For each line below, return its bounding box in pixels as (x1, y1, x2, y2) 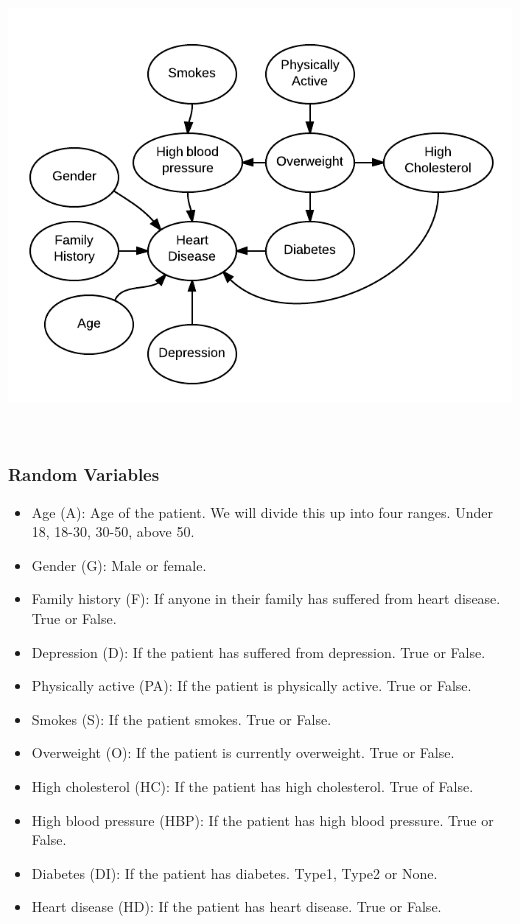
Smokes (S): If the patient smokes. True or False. (31, 708, 332, 729)
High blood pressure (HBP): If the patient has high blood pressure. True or (31, 809, 494, 830)
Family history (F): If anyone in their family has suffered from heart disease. (31, 588, 501, 609)
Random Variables (8, 462, 160, 487)
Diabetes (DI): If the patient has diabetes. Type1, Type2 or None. (31, 862, 438, 883)
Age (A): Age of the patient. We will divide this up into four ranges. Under (31, 501, 493, 522)
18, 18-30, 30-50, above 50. (31, 521, 195, 542)
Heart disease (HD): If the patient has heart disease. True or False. (31, 896, 442, 917)
